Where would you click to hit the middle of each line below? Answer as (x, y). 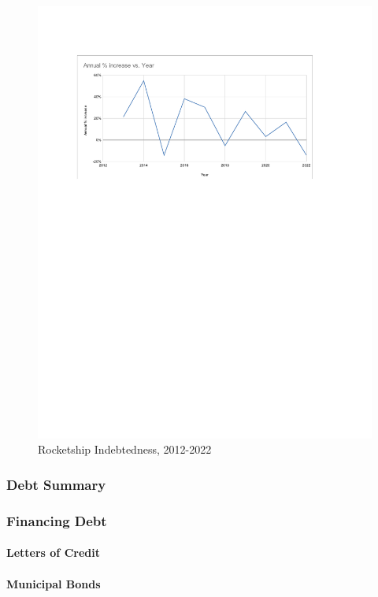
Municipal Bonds (54, 583)
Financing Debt (57, 520)
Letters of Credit (53, 553)
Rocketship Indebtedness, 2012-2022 (125, 449)
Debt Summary (56, 484)
